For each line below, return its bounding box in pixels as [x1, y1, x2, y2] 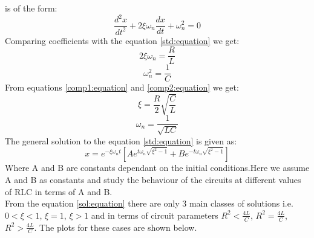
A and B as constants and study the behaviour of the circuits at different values [5, 173, 301, 185]
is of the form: [5, 2, 57, 14]
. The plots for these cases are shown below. [34, 220, 197, 233]
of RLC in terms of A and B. [5, 185, 113, 198]
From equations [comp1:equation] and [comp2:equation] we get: [5, 81, 239, 94]
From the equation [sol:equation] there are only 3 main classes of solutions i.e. [5, 197, 293, 210]
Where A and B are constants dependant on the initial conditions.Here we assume [5, 161, 310, 174]
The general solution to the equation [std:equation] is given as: [5, 134, 237, 147]
